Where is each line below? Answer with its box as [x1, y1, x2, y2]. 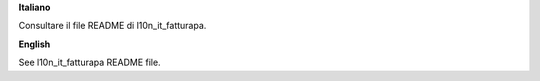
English [18, 38, 51, 50]
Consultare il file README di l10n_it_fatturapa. [18, 20, 207, 32]
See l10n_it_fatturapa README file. [18, 56, 161, 69]
